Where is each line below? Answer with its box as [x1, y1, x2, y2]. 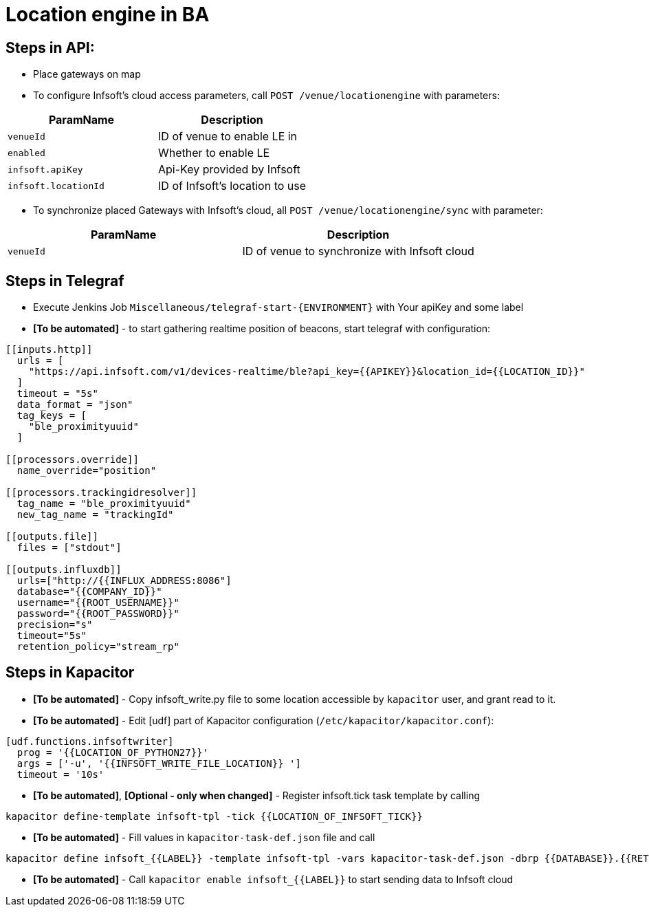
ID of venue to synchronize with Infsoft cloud [242, 244, 474, 259]
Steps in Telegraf [5, 272, 124, 290]
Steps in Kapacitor [5, 664, 135, 682]
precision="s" [16, 619, 93, 631]
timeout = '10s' [16, 768, 104, 780]
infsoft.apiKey [8, 164, 83, 175]
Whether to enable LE [158, 146, 270, 160]
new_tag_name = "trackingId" [16, 509, 174, 521]
